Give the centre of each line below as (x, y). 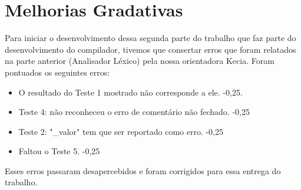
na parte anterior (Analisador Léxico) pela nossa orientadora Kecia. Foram (140, 61)
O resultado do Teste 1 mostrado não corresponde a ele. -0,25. (130, 92)
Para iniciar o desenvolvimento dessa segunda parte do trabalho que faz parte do (150, 38)
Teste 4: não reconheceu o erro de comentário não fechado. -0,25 (134, 112)
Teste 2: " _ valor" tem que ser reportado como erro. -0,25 (121, 131)
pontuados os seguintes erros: (57, 72)
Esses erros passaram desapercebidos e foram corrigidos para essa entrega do (143, 170)
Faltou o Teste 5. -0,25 (59, 151)
